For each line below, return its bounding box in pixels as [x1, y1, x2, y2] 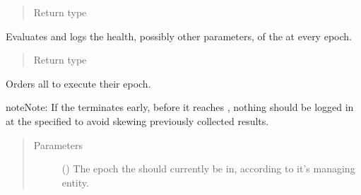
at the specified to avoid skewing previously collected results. [6, 113, 269, 128]
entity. [61, 175, 89, 189]
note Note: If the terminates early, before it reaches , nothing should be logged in [6, 100, 354, 114]
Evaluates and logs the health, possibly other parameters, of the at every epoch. [6, 28, 352, 43]
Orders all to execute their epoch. [6, 76, 151, 90]
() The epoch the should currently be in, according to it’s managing [61, 161, 355, 176]
